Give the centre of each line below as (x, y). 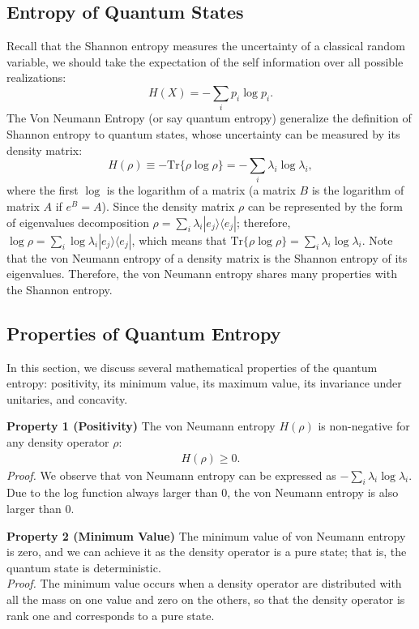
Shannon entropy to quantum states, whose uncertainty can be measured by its (203, 133)
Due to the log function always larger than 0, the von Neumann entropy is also (203, 492)
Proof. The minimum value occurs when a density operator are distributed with (204, 583)
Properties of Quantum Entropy (144, 333)
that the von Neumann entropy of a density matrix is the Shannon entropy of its (207, 257)
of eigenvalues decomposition (78, 222)
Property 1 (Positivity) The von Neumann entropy (141, 426)
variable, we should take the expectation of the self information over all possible (205, 61)
